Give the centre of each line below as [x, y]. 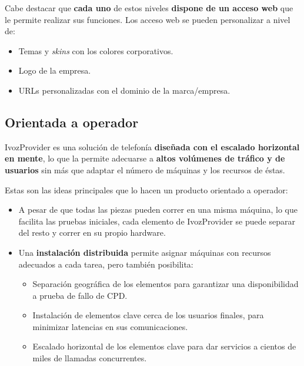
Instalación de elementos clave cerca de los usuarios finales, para [148, 315]
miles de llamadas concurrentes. [90, 358]
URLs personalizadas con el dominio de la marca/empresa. [124, 90]
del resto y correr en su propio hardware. [92, 233]
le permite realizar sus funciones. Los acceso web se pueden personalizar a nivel [148, 19]
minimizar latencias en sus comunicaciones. [110, 326]
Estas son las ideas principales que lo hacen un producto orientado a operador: [146, 189]
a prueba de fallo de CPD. [80, 295]
